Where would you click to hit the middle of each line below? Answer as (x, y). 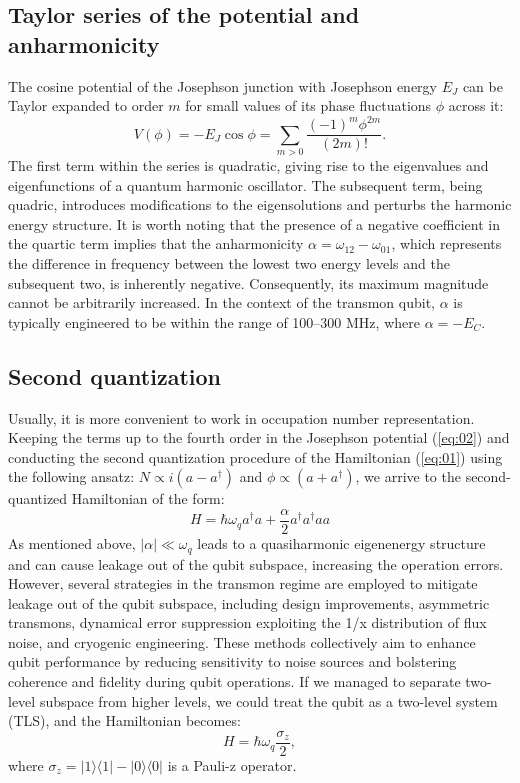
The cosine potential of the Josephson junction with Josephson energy (222, 85)
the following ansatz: (71, 476)
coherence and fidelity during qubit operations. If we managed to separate (234, 681)
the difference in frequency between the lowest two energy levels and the (229, 263)
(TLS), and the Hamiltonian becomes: (124, 720)
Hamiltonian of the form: (148, 498)
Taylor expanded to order (86, 105)
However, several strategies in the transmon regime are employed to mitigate (243, 583)
